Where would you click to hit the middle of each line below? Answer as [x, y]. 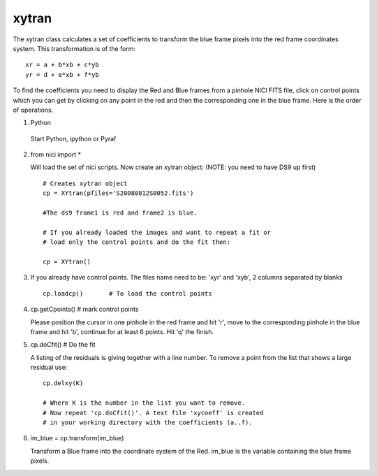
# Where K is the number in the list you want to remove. [144, 403]
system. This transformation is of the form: [74, 48]
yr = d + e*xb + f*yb [62, 74]
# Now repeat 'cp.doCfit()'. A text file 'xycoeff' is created [153, 413]
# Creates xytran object [85, 183]
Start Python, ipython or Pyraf [73, 138]
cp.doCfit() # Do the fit [63, 345]
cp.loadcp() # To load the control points [127, 293]
